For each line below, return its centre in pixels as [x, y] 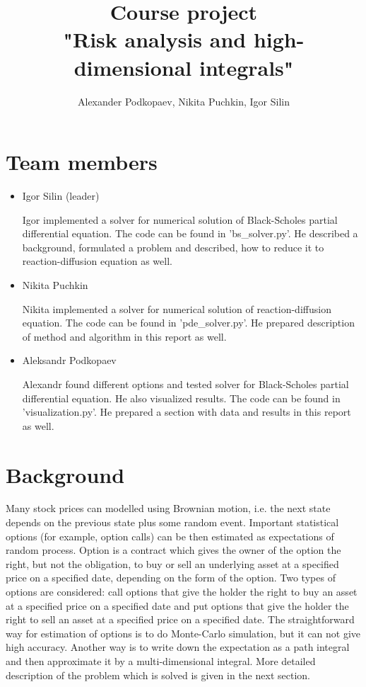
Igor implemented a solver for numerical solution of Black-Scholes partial [180, 219]
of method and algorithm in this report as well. [124, 336]
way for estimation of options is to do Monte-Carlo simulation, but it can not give [183, 633]
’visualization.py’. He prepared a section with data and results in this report [187, 412]
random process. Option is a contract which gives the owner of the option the [173, 550]
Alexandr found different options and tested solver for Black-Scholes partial [185, 384]
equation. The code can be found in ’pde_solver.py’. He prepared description [188, 323]
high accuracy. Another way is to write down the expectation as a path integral [178, 647]
